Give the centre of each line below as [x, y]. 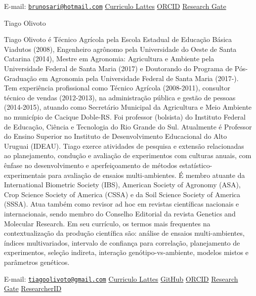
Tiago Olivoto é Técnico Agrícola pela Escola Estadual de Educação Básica [118, 39]
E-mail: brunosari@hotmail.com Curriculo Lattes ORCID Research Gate [115, 6]
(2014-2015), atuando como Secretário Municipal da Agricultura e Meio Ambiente [128, 107]
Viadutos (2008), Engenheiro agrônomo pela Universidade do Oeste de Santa [120, 49]
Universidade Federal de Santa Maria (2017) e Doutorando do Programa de [118, 68]
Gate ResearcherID [33, 288]
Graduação [21, 78]
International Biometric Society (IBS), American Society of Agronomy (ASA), [122, 185]
